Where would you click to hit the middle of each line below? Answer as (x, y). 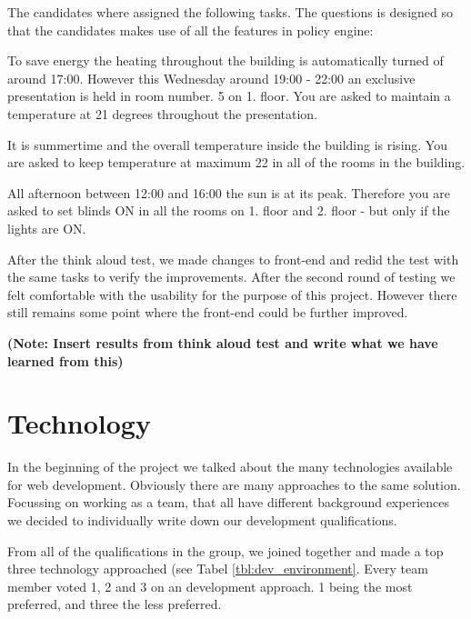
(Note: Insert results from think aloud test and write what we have (223, 342)
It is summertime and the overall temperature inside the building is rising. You (227, 144)
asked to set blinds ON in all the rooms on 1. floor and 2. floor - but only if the (229, 210)
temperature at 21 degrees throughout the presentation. (163, 113)
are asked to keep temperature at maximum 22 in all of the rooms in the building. (236, 162)
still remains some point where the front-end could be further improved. (208, 312)
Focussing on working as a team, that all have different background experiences (228, 502)
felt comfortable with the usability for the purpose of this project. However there (232, 294)
